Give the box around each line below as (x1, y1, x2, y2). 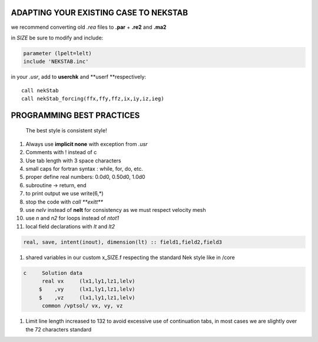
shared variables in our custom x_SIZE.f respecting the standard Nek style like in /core (25, 254, 236, 261)
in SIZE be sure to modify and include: (11, 34, 104, 41)
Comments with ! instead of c (25, 149, 97, 156)
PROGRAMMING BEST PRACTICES (11, 110, 140, 120)
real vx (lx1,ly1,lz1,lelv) (42, 278, 135, 285)
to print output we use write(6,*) (25, 190, 104, 197)
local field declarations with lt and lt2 (25, 223, 115, 230)
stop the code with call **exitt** (25, 198, 103, 205)
